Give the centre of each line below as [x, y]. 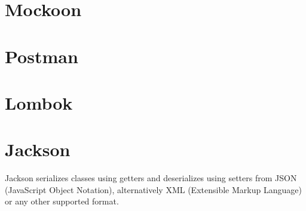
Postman [42, 56]
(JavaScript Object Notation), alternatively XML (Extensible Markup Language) [153, 189]
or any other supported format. [62, 201]
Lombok [39, 102]
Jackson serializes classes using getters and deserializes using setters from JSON [151, 178]
